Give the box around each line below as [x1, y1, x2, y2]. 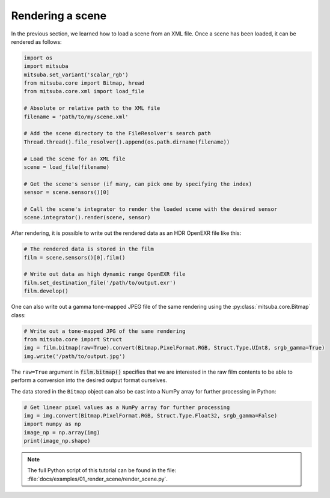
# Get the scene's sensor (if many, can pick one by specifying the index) [23, 180, 252, 187]
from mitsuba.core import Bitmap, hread [23, 80, 144, 87]
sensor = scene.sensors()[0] [23, 189, 110, 196]
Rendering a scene [11, 9, 107, 22]
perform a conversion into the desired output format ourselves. [11, 377, 168, 384]
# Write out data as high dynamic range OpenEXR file [23, 271, 186, 278]
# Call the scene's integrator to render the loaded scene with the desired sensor [23, 205, 278, 213]
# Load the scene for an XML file [23, 155, 126, 162]
